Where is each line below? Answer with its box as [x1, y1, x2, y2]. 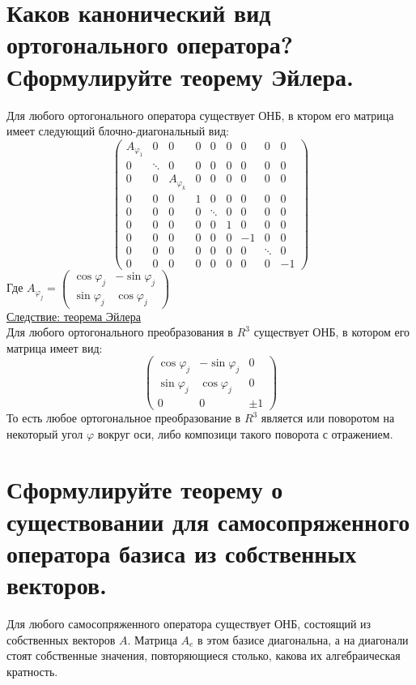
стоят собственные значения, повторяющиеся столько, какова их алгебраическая [6, 647, 401, 664]
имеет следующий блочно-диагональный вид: [6, 122, 229, 139]
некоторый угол [6, 425, 83, 442]
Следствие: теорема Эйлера [6, 307, 142, 324]
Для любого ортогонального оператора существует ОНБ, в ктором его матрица [6, 106, 394, 123]
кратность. [6, 662, 58, 679]
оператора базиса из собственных [6, 536, 357, 569]
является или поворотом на [261, 409, 395, 426]
